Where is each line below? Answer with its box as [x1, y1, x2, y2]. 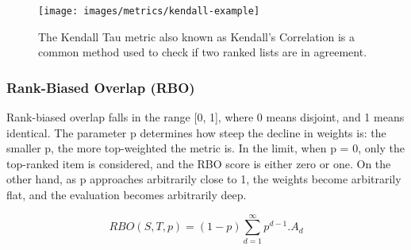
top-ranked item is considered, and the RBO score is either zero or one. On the [6, 155, 391, 171]
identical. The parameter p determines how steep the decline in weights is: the [6, 124, 386, 140]
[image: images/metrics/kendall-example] [38, 6, 260, 17]
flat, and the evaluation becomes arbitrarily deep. [6, 187, 247, 203]
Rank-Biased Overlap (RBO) [6, 77, 195, 97]
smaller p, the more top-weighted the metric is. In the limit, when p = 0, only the [6, 140, 405, 156]
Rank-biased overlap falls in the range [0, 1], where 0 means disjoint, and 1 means [6, 109, 405, 125]
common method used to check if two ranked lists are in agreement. [38, 44, 367, 60]
